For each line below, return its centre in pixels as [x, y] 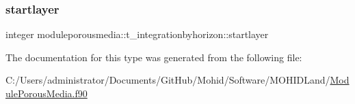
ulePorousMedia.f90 [47, 93]
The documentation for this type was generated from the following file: [154, 57]
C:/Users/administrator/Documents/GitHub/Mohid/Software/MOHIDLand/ [168, 80]
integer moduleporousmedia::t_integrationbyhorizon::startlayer [137, 34]
